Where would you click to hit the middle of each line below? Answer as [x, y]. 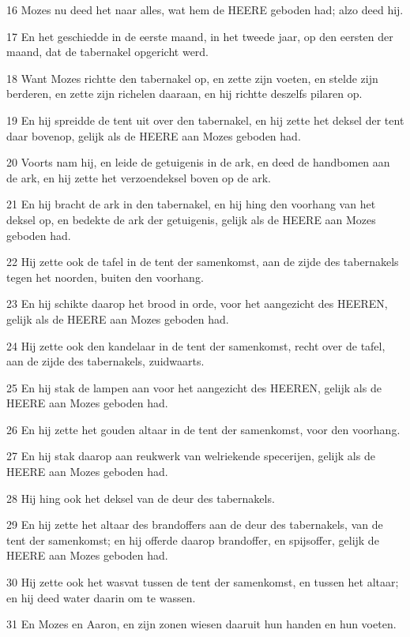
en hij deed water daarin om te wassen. [101, 597]
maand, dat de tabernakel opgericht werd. [108, 52]
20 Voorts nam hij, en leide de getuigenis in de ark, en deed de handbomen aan [198, 162]
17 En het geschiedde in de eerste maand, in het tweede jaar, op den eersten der [200, 36]
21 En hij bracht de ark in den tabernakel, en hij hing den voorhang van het [191, 204]
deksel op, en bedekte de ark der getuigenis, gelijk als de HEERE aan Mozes [191, 219]
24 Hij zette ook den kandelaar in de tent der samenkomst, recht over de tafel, [196, 345]
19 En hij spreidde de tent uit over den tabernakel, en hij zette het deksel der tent [205, 120]
